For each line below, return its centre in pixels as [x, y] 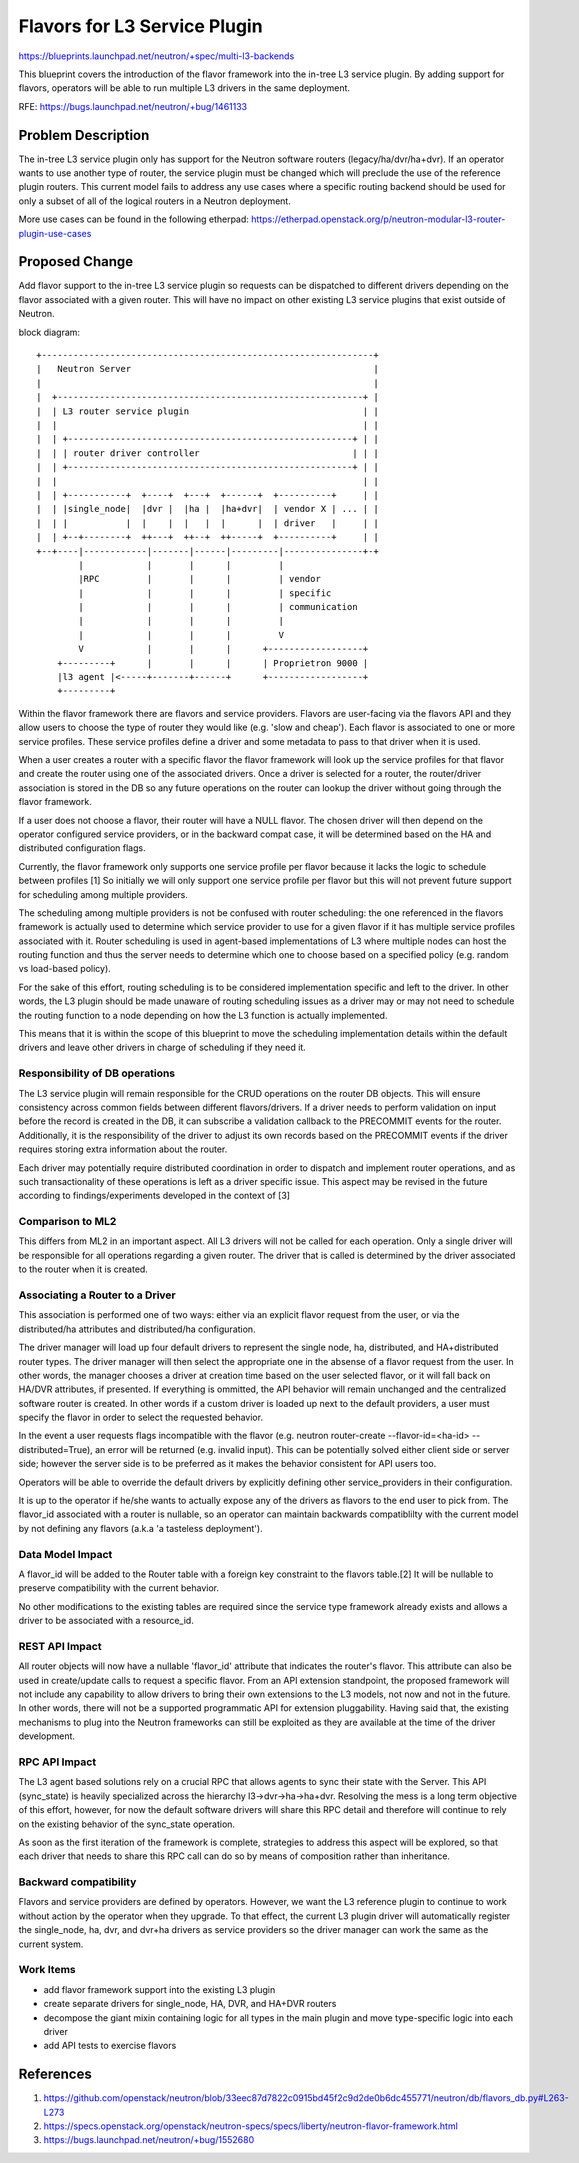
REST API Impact [60, 1646]
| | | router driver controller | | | [207, 453]
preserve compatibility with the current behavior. [119, 1588]
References [55, 2074]
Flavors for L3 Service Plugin [141, 26]
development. [46, 1736]
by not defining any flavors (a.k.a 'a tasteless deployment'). [141, 1528]
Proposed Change [76, 261]
